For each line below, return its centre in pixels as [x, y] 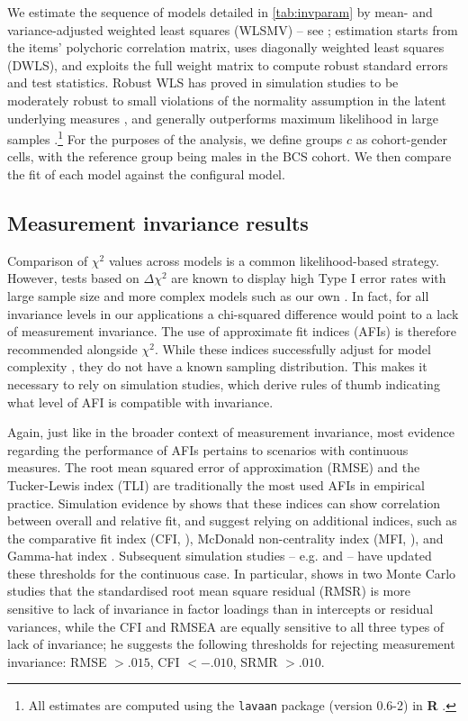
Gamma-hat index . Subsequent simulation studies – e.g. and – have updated [220, 556]
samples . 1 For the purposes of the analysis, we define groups [175, 137]
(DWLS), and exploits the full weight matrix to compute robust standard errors [228, 64]
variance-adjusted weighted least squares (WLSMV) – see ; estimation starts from [233, 29]
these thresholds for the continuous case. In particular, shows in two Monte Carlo [232, 573]
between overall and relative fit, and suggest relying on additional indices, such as [232, 520]
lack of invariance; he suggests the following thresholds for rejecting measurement [231, 644]
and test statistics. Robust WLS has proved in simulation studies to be [203, 82]
